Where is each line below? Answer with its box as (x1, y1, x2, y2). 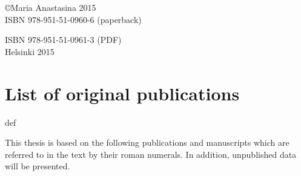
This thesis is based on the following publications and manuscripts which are (5, 136, 289, 149)
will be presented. (5, 160, 70, 172)
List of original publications (5, 80, 240, 105)
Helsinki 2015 (5, 45, 55, 57)
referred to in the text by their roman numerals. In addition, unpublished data (5, 148, 297, 160)
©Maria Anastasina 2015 (5, 1, 96, 13)
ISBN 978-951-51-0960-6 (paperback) (5, 13, 142, 25)
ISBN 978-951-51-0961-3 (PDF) (5, 33, 122, 46)
